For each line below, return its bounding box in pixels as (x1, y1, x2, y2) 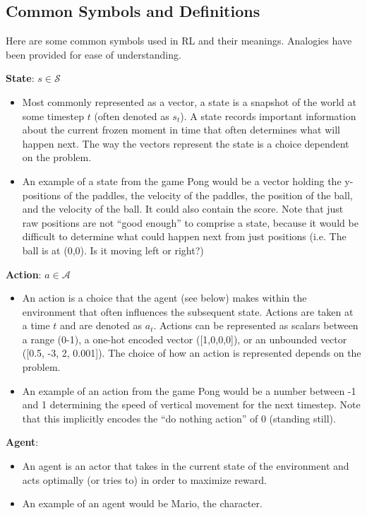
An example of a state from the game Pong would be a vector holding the (22, 173, 342, 188)
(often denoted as (94, 108, 169, 123)
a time (22, 318, 50, 333)
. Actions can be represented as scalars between (153, 318, 359, 333)
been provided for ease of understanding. (6, 47, 181, 61)
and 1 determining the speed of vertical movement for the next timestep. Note (22, 397, 361, 412)
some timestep (22, 108, 85, 123)
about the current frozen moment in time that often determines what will (22, 122, 340, 137)
